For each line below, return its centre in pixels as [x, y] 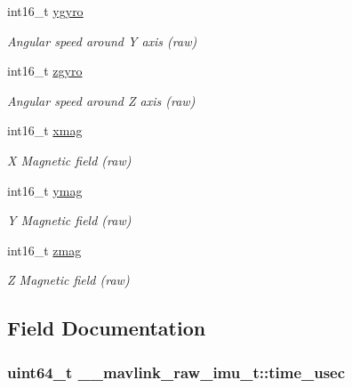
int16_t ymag [45, 190]
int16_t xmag [45, 130]
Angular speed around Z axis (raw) [101, 100]
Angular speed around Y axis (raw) [102, 40]
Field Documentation [107, 328]
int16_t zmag [44, 250]
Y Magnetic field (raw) [69, 220]
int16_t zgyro [45, 71]
